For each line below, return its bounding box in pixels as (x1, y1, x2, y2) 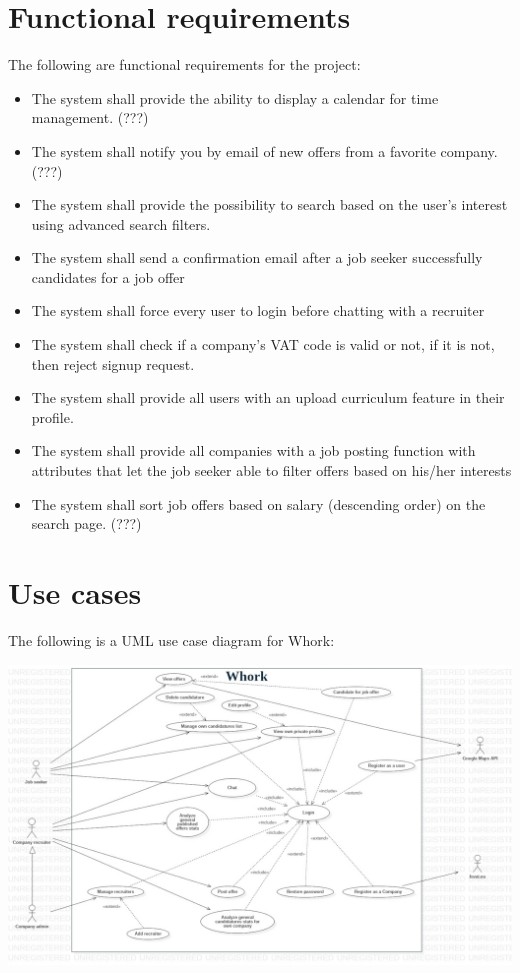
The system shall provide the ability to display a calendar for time (31, 87, 439, 108)
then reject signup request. (31, 353, 195, 374)
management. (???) (31, 107, 149, 128)
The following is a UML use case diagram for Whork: (8, 629, 335, 650)
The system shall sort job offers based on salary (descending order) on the (31, 493, 486, 514)
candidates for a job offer (31, 266, 185, 287)
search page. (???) (31, 513, 142, 534)
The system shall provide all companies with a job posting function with (31, 440, 476, 461)
